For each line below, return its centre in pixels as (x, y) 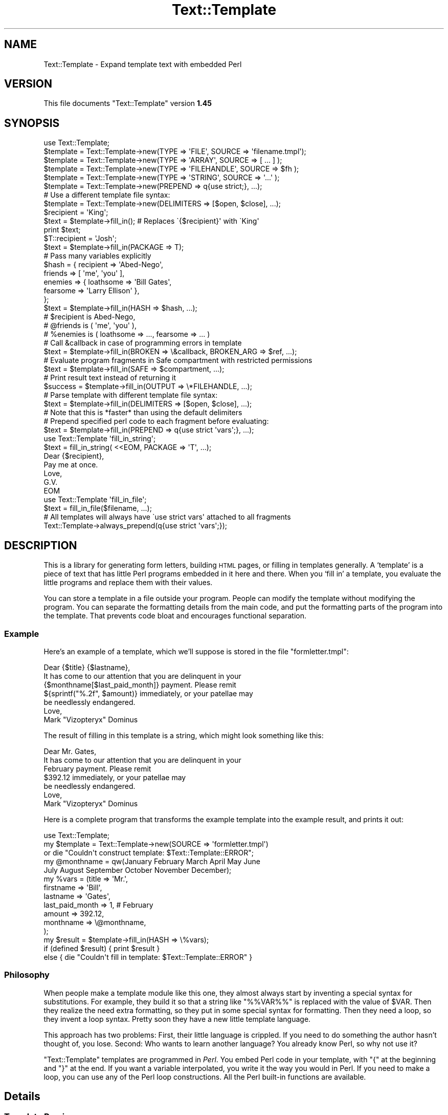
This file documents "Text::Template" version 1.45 (128, 103)
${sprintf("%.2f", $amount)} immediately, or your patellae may (148, 693)
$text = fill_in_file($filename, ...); (98, 508)
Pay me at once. (71, 465)
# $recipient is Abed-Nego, (89, 317)
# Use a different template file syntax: (107, 195)
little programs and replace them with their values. (128, 583)
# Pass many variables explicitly (97, 256)
